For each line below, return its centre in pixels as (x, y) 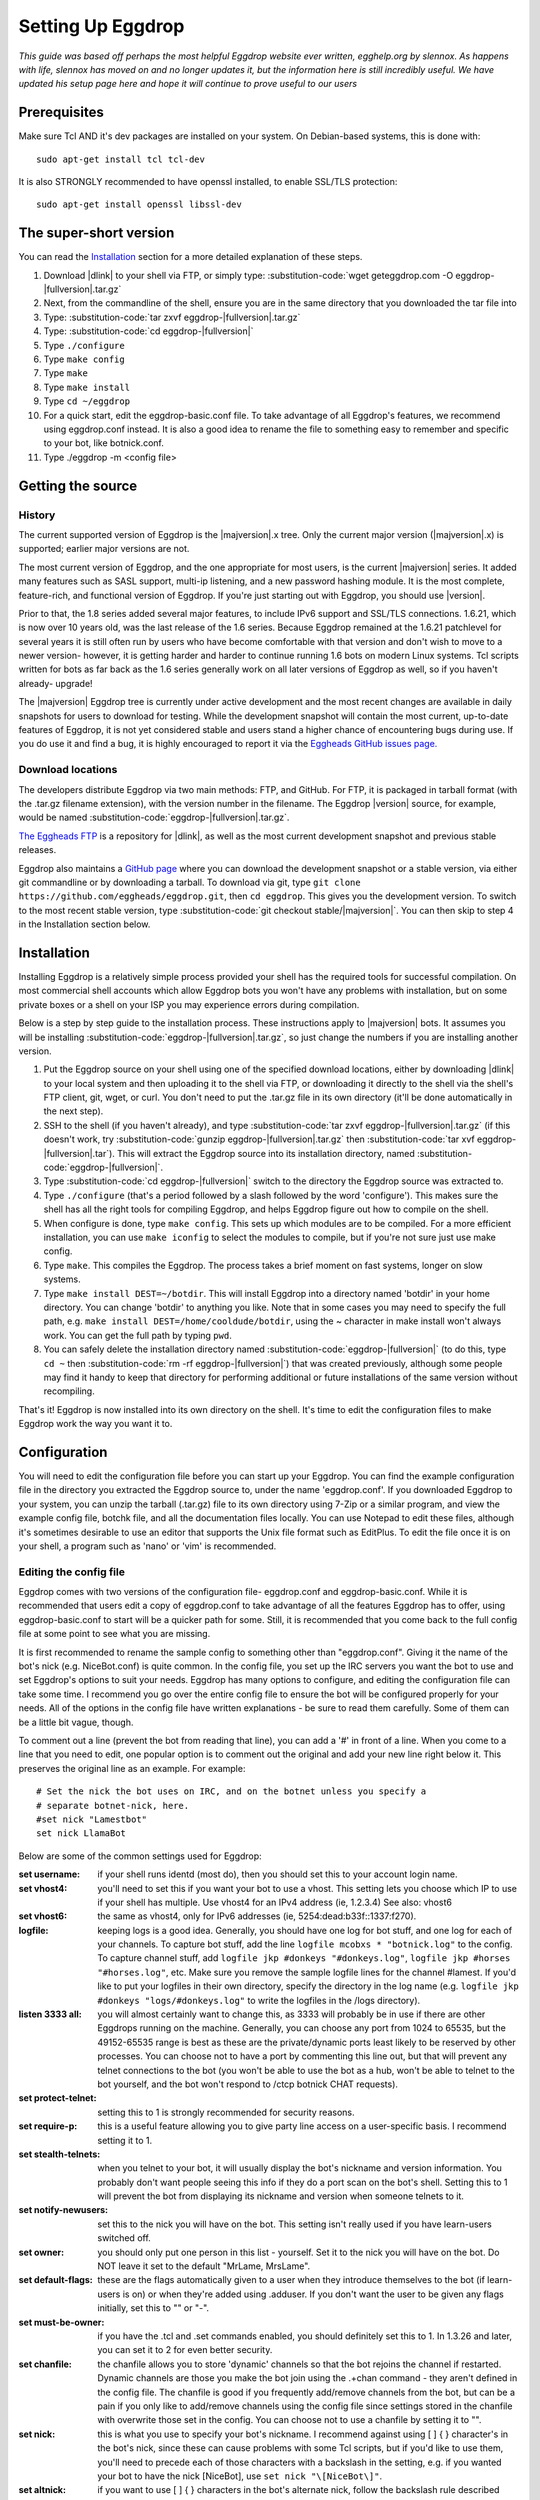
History (37, 515)
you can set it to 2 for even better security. (185, 2350)
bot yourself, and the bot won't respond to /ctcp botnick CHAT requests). (248, 2084)
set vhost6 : (43, 1916)
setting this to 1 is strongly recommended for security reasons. (226, 2112)
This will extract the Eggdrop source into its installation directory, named (265, 1153)
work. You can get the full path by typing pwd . (137, 1335)
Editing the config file (71, 1572)
